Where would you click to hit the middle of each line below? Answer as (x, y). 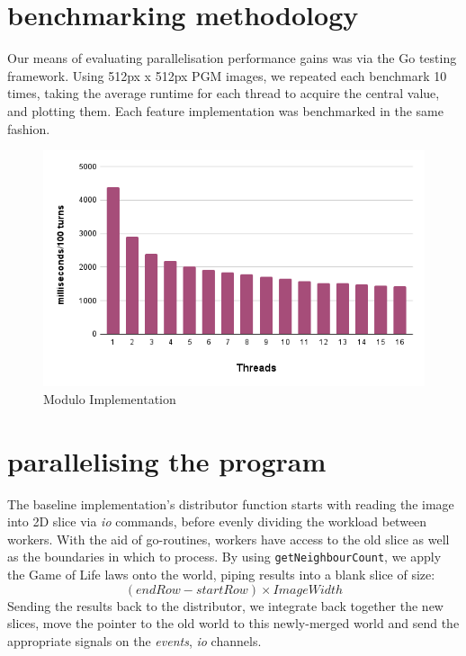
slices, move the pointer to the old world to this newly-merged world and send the (233, 623)
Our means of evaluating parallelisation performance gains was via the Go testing (232, 58)
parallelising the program (167, 460)
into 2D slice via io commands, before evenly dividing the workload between (217, 521)
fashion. (29, 128)
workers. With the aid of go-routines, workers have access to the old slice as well (229, 539)
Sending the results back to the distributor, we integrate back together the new (225, 605)
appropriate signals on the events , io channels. (134, 640)
